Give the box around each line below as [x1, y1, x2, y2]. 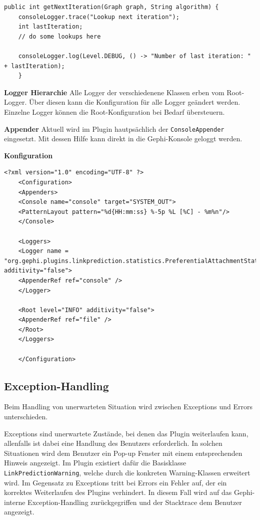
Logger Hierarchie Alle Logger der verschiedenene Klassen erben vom [4, 87, 224, 97]
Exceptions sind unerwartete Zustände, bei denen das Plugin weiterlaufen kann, [4, 428, 248, 438]
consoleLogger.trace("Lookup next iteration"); [18, 13, 179, 21]
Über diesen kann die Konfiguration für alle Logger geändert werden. [29, 97, 240, 107]
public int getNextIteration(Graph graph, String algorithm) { [4, 4, 219, 11]
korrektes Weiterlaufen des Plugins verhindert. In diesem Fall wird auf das [4, 487, 232, 497]
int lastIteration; [18, 23, 83, 31]
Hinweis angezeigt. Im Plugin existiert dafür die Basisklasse [4, 457, 186, 468]
